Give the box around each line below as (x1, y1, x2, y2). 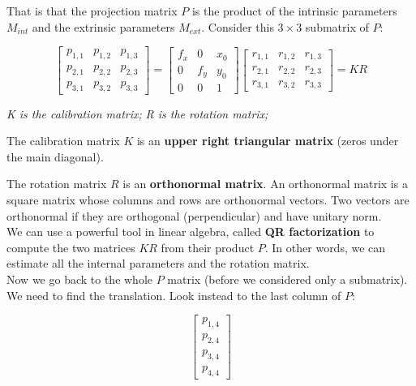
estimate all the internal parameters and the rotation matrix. (6, 255, 310, 272)
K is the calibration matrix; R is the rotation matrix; (6, 105, 268, 122)
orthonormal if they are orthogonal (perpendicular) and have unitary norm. (6, 207, 382, 224)
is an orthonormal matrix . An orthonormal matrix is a (122, 175, 408, 192)
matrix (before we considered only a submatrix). (167, 271, 408, 288)
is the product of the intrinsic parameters (191, 2, 397, 19)
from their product (161, 238, 255, 255)
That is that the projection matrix (6, 2, 178, 19)
